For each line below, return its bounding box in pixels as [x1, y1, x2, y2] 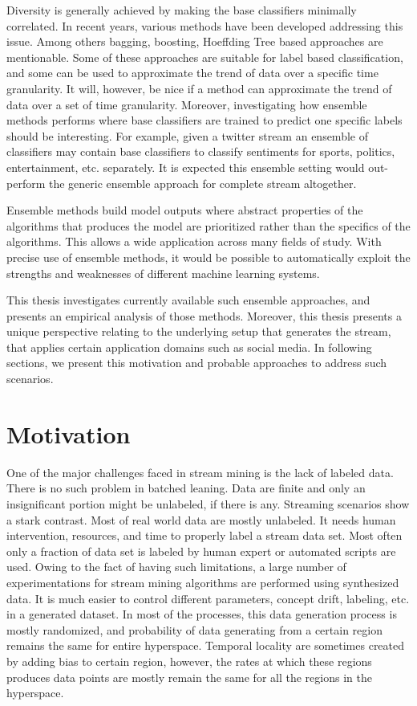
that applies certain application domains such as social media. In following [6, 338, 372, 355]
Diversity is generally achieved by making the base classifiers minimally [6, 2, 357, 18]
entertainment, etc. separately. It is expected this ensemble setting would [6, 158, 365, 175]
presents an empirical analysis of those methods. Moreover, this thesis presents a [6, 307, 402, 324]
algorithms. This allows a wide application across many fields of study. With [6, 233, 382, 250]
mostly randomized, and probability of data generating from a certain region [6, 621, 383, 638]
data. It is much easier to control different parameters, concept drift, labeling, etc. [6, 590, 410, 606]
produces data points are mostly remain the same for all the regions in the [6, 668, 372, 685]
